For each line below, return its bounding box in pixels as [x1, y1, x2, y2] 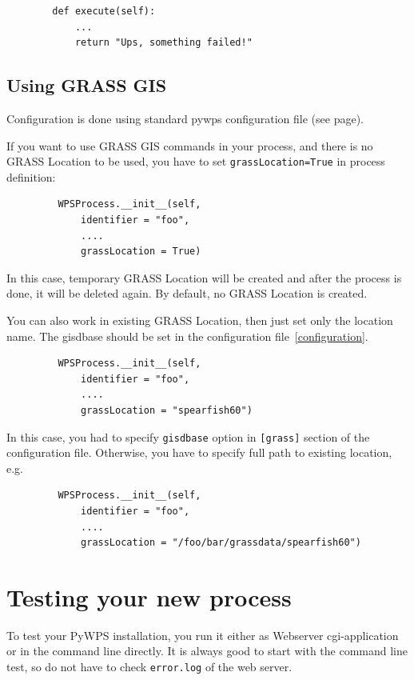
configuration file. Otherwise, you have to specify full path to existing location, [6, 444, 392, 461]
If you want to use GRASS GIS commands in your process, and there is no [6, 137, 373, 154]
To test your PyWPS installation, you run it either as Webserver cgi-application [6, 626, 399, 643]
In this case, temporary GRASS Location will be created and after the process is [6, 269, 402, 286]
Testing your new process [6, 580, 292, 613]
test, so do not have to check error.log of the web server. [6, 658, 293, 675]
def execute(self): [52, 6, 156, 17]
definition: [6, 168, 56, 185]
